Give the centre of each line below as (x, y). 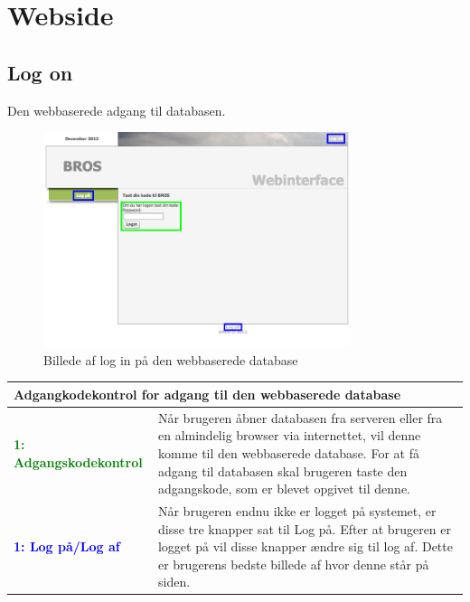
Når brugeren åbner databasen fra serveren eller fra (300, 417)
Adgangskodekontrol (78, 461)
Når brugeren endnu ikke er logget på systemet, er (297, 511)
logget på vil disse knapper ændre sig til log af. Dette (305, 546)
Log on (40, 72)
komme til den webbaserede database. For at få (288, 452)
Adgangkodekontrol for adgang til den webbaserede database (207, 394)
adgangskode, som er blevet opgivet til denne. (284, 489)
